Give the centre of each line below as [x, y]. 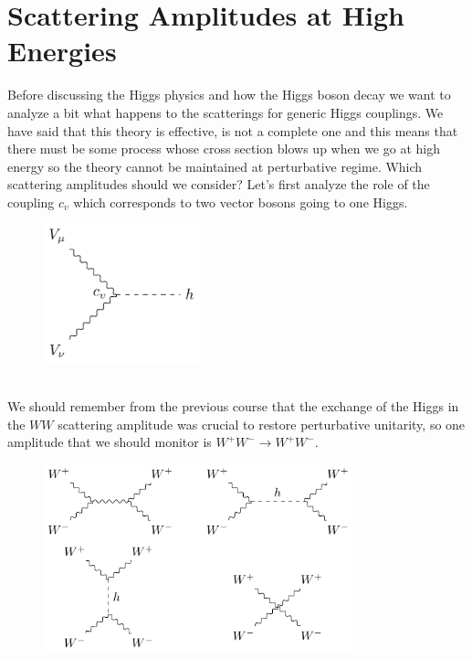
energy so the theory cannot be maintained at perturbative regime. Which [215, 166]
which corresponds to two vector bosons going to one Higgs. [241, 202]
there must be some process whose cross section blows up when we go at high [224, 149]
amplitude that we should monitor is [110, 442]
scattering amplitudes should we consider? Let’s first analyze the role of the [219, 184]
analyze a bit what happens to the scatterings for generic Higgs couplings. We [226, 112]
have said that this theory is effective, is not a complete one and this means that [233, 130]
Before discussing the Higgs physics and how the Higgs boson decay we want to [229, 95]
